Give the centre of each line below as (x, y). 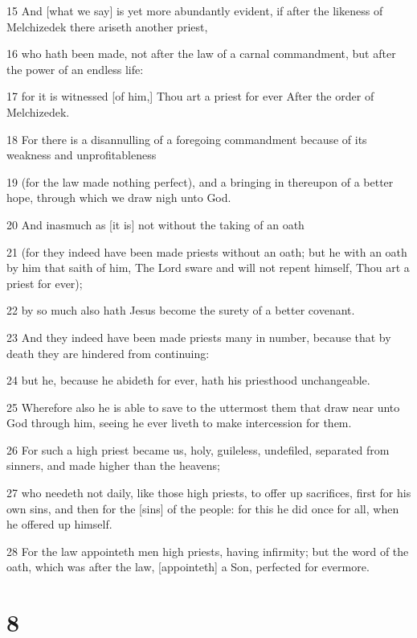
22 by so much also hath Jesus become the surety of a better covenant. (181, 310)
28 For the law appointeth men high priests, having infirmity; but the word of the (208, 551)
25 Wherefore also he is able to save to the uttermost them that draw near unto (203, 407)
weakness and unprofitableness (82, 155)
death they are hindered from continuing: (108, 353)
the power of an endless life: (75, 69)
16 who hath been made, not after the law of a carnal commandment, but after (201, 54)
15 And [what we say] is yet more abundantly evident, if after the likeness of (195, 10)
